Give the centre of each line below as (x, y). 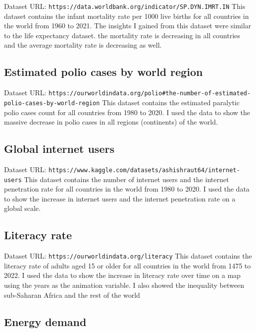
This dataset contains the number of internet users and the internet (127, 179)
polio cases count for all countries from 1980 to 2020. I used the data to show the (127, 112)
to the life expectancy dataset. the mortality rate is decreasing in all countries (122, 35)
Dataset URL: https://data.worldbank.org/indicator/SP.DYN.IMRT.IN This (125, 6)
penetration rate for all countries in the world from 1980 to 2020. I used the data (127, 189)
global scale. (22, 208)
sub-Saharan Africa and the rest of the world (72, 295)
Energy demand (45, 321)
